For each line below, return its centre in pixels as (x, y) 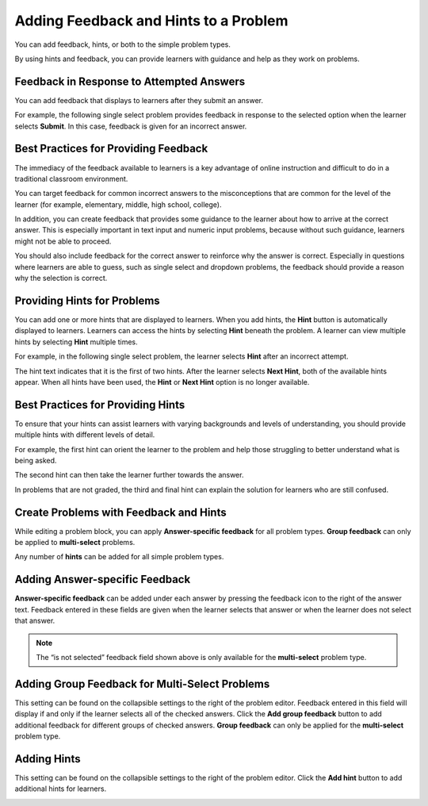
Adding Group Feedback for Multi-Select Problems (142, 683)
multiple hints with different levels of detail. (85, 435)
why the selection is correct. (61, 278)
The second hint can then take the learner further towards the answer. (129, 475)
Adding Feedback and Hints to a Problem (151, 21)
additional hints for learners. (61, 789)
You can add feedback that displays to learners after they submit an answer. (139, 100)
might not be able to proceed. (63, 241)
